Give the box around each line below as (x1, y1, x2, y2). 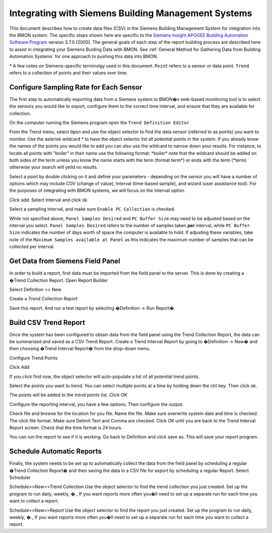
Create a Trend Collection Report (9, 296, 78, 302)
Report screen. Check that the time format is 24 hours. (9, 424, 123, 431)
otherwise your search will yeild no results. (9, 164, 98, 170)
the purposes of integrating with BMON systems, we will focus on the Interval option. (9, 187, 186, 194)
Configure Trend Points (9, 355, 58, 361)
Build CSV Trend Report (9, 318, 85, 327)
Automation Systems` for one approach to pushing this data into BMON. (9, 54, 158, 60)
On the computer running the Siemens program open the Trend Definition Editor (9, 119, 190, 126)
